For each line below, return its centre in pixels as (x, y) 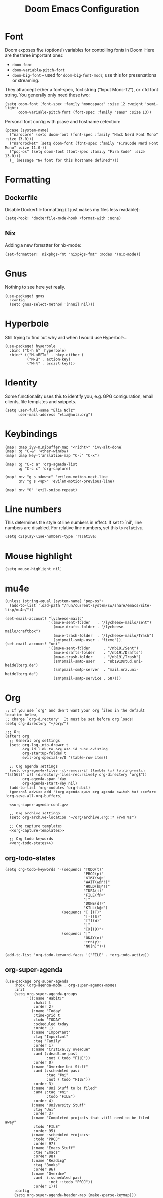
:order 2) (43, 1007)
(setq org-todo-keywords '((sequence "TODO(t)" (54, 870)
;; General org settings (35, 741)
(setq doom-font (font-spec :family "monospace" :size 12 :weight (74, 104)
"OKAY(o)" (94, 938)
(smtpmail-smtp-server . (79, 670)
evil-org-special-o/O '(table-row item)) (65, 758)
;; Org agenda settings (33, 766)
